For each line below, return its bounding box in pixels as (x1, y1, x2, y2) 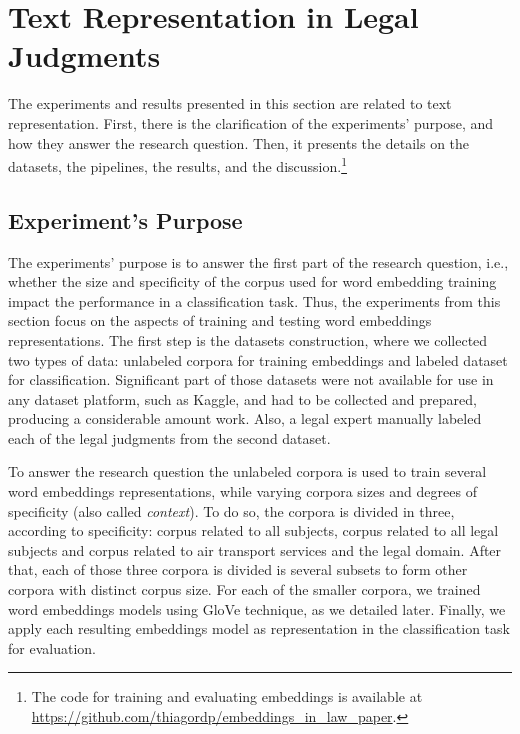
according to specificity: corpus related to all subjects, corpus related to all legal (8, 520, 499, 541)
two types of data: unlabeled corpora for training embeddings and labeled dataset (8, 349, 508, 370)
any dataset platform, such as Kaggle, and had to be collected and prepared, (8, 388, 477, 409)
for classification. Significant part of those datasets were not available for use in (8, 369, 494, 390)
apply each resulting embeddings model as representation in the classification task (8, 618, 510, 639)
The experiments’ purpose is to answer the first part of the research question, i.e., (8, 251, 509, 272)
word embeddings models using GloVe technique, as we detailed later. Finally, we (8, 598, 506, 619)
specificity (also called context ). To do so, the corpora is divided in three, (8, 500, 455, 521)
